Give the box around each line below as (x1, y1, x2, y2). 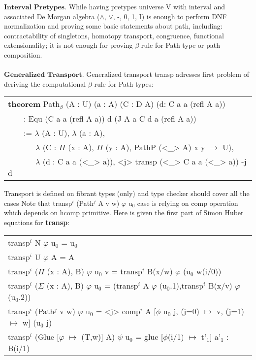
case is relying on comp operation (137, 197, 238, 208)
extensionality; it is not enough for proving (4, 40, 133, 50)
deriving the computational (4, 78, 86, 89)
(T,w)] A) (81, 330, 115, 342)
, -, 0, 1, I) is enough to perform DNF (113, 11, 227, 21)
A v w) (98, 197, 120, 208)
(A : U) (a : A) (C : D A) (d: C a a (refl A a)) (65, 98, 225, 110)
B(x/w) (147, 265, 173, 277)
